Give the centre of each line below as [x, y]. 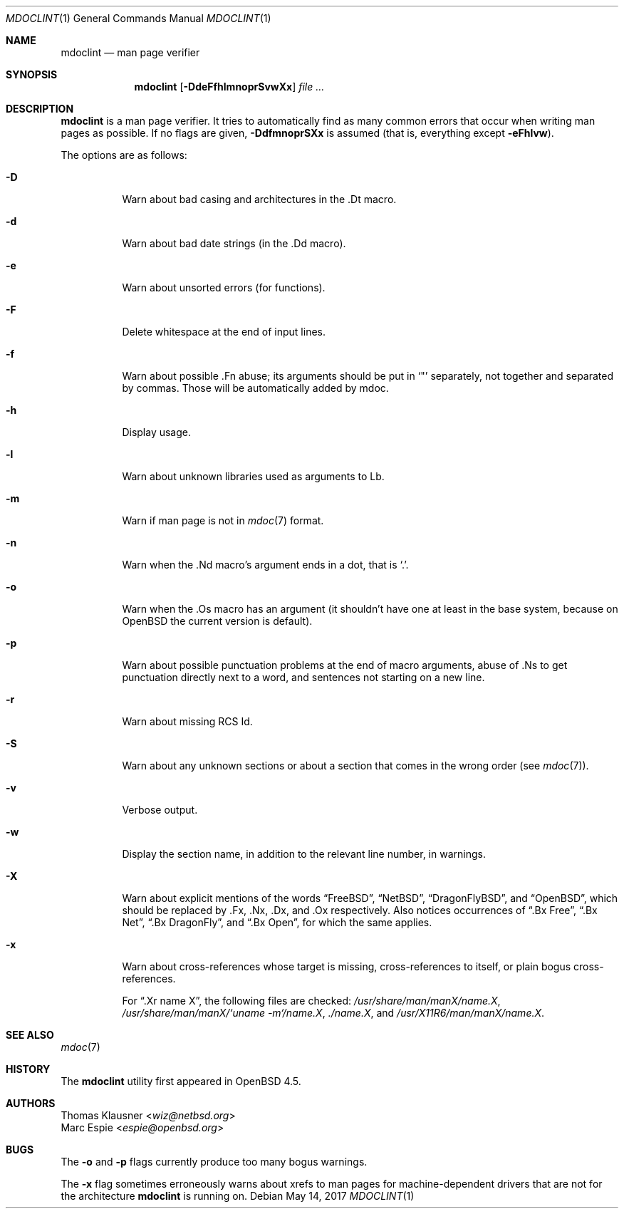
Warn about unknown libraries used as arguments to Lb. [253, 476]
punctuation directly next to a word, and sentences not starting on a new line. [303, 677]
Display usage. [157, 432]
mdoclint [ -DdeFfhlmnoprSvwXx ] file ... [229, 87]
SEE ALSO [30, 1035]
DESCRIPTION [40, 109]
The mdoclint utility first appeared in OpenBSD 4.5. [181, 1081]
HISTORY [28, 1069]
